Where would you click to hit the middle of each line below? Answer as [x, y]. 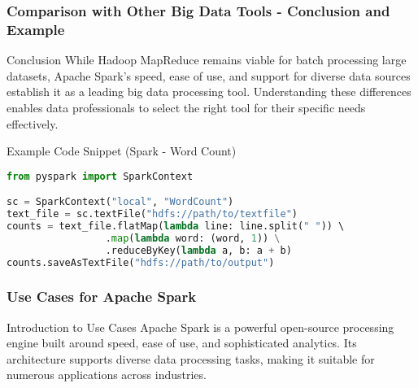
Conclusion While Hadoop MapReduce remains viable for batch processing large [207, 60]
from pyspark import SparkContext [100, 176]
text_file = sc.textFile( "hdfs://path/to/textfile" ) [152, 214]
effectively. [33, 123]
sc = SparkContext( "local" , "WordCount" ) [120, 202]
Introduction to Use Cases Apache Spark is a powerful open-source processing [200, 327]
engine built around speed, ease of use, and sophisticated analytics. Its [182, 343]
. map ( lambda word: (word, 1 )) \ [193, 238]
